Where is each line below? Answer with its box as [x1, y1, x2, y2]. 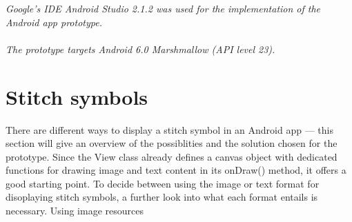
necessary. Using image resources [6, 203, 144, 218]
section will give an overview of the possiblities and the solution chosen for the [6, 136, 338, 150]
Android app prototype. [6, 14, 102, 29]
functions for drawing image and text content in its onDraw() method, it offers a [6, 163, 346, 177]
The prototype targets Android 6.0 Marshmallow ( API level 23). [6, 41, 275, 56]
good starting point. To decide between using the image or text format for [6, 176, 320, 190]
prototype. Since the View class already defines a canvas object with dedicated [6, 149, 338, 163]
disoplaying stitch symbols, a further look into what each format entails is [6, 190, 318, 204]
